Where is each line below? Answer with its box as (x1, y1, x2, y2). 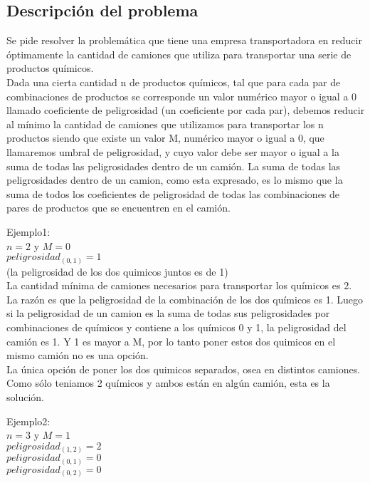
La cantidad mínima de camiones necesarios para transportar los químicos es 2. (6, 278, 352, 293)
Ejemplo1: (6, 224, 51, 239)
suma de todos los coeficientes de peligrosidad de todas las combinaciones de (6, 186, 340, 201)
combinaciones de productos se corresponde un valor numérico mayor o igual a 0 (6, 88, 357, 103)
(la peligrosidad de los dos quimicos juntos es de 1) (6, 264, 228, 279)
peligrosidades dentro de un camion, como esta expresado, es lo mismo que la (6, 172, 343, 187)
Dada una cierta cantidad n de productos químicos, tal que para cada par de (6, 74, 341, 89)
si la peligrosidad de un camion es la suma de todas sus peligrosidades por (6, 306, 330, 321)
